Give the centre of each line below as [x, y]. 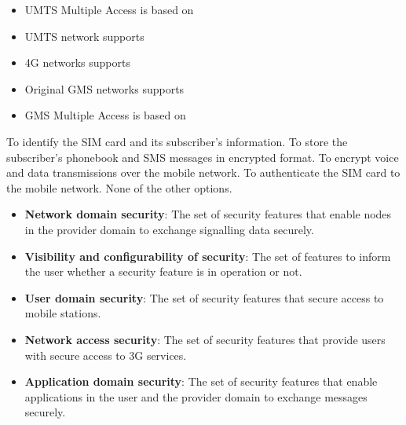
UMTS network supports [84, 36]
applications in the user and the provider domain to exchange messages [196, 396]
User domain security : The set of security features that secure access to [204, 297]
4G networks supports [77, 62]
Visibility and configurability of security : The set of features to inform [208, 256]
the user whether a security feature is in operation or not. [163, 271]
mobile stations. [63, 313]
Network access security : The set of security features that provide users [205, 339]
